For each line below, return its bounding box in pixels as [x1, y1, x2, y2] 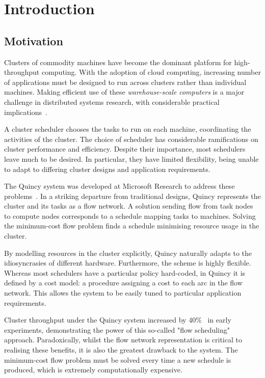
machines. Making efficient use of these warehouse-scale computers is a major [4, 86, 245, 97]
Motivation [4, 33, 63, 48]
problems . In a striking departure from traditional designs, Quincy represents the [4, 190, 261, 201]
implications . [4, 106, 47, 117]
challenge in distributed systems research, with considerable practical [4, 96, 220, 107]
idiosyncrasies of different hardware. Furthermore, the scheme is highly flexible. [4, 257, 251, 268]
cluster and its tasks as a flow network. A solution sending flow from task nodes [4, 200, 253, 211]
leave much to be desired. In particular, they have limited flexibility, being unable [4, 153, 259, 164]
